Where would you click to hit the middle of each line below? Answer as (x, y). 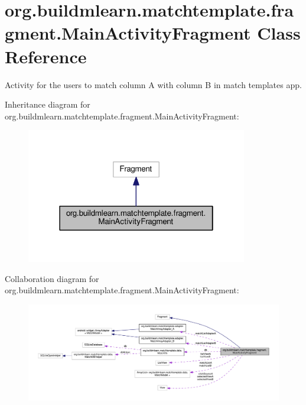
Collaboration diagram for (52, 278)
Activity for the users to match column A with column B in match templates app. (153, 84)
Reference (46, 56)
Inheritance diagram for (48, 104)
